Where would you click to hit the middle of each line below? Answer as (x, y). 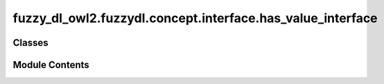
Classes (30, 43)
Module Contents (51, 65)
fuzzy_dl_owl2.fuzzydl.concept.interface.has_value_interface (195, 18)
